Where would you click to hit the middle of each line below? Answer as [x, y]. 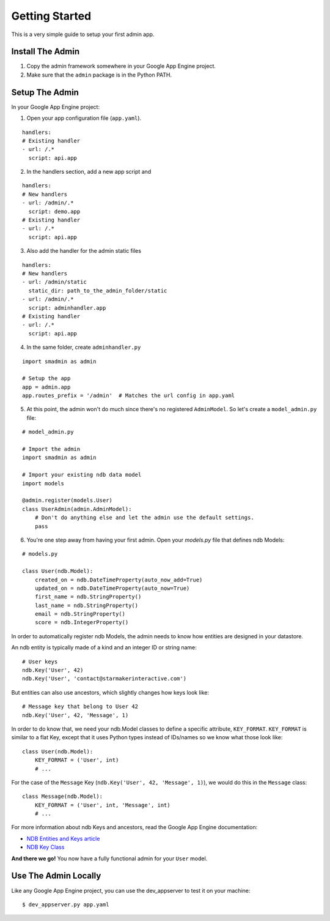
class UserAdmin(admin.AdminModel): [77, 509]
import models [43, 483]
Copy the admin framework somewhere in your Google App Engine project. [121, 66]
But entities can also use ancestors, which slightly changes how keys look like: [110, 692]
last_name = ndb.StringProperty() [86, 605]
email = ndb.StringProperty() [80, 614]
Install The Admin [46, 52]
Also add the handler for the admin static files [84, 251]
